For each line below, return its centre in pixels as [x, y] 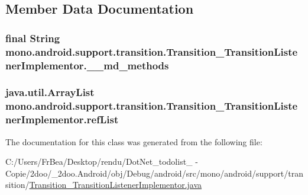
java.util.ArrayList [50, 92]
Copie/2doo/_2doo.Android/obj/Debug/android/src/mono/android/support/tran [154, 173]
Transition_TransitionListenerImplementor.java [116, 185]
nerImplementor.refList [62, 119]
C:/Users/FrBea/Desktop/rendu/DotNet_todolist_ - [102, 162]
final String [33, 38]
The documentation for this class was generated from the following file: [134, 141]
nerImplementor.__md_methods [87, 65]
